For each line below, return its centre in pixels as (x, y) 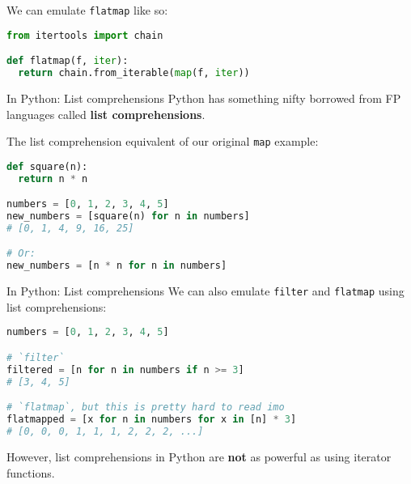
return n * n (53, 178)
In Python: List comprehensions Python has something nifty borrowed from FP (204, 98)
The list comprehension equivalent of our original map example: (163, 141)
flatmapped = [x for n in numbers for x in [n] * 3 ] (152, 420)
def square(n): (47, 166)
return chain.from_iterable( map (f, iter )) (134, 73)
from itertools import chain (85, 35)
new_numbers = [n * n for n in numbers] (117, 266)
